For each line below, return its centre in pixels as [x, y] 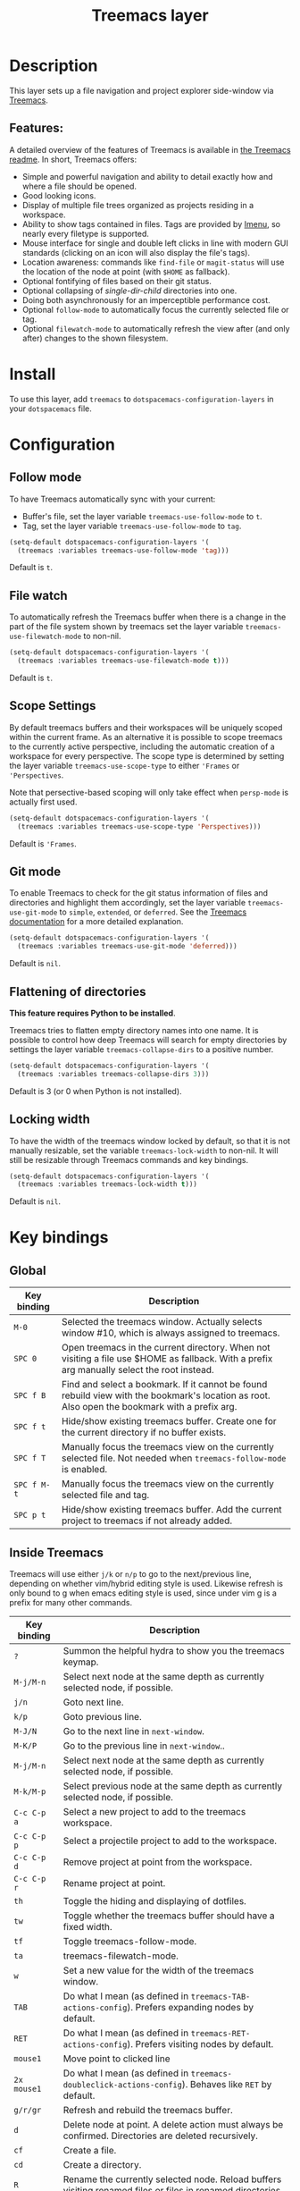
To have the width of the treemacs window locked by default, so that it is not [150, 1141]
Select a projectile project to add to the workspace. [170, 1841]
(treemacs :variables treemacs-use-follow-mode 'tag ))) [123, 551]
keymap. [81, 1662]
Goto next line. [93, 1702]
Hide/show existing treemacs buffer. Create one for [169, 1421]
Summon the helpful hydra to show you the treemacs [174, 1651]
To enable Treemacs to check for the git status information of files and [139, 893]
